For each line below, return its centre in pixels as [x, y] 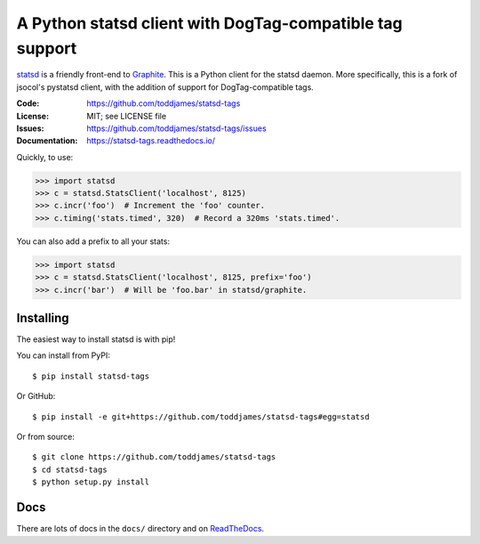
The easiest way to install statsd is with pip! [96, 339]
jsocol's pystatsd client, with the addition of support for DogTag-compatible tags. [165, 87]
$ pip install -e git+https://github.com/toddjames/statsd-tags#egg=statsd [201, 417]
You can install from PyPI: [63, 355]
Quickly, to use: [45, 157]
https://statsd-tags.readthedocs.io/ [151, 141]
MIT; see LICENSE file [127, 116]
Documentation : [47, 141]
